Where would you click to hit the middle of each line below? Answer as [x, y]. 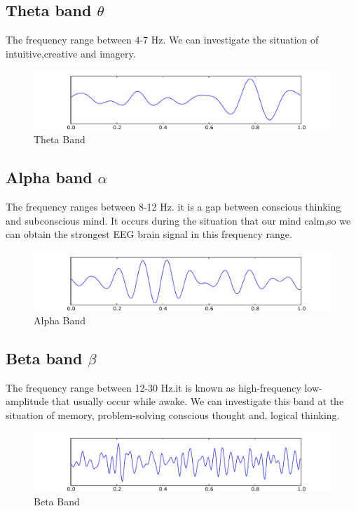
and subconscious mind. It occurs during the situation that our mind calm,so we [178, 220]
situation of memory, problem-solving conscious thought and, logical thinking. [173, 415]
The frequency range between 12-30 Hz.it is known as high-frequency [153, 387]
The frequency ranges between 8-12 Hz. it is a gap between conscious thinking [173, 207]
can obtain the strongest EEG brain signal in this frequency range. [149, 234]
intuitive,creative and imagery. [71, 53]
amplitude [27, 401]
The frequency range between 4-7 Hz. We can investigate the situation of [162, 40]
